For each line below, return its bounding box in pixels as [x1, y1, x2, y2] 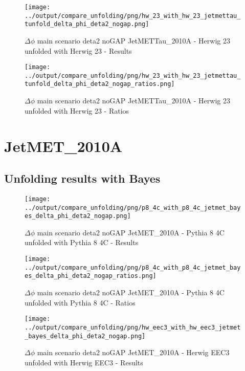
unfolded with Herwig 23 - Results [25, 45, 132, 56]
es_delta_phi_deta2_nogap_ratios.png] [25, 272, 157, 280]
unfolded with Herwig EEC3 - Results [25, 357, 143, 367]
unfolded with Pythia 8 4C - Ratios [25, 297, 136, 308]
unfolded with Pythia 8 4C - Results [25, 237, 139, 248]
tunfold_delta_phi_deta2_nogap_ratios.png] [25, 80, 175, 88]
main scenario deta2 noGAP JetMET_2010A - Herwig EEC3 [37, 347, 230, 358]
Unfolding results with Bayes [4, 170, 161, 186]
